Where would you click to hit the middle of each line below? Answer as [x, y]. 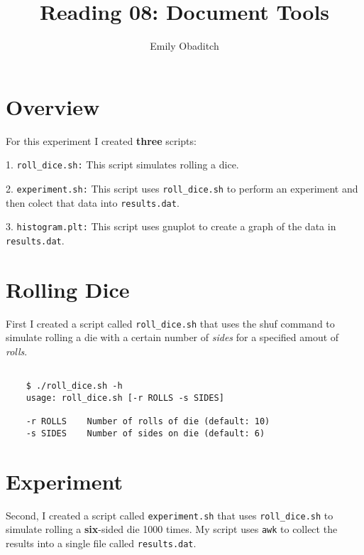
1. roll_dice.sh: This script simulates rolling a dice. [122, 165]
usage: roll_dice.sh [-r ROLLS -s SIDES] [125, 398]
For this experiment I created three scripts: [101, 140]
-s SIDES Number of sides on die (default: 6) [145, 433]
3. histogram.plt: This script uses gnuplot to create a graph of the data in [171, 226]
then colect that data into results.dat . [93, 202]
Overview [53, 106]
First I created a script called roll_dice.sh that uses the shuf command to [170, 323]
